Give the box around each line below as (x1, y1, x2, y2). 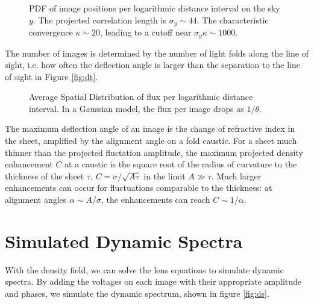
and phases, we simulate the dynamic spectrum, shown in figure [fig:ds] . (5, 287, 269, 299)
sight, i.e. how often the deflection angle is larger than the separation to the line (5, 58, 300, 71)
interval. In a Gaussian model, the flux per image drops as (29, 102, 244, 114)
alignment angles (5, 193, 67, 206)
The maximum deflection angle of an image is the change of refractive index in (5, 122, 295, 135)
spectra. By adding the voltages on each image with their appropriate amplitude (5, 275, 302, 288)
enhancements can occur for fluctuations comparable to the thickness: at (5, 181, 272, 194)
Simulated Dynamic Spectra (5, 228, 243, 253)
